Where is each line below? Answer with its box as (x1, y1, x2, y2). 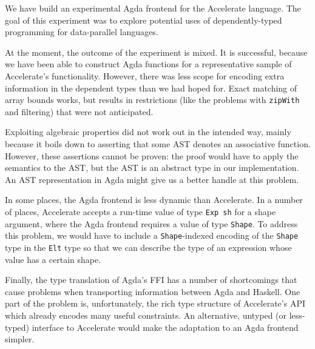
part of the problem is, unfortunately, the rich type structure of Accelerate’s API (5, 297, 305, 310)
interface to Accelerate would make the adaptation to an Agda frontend (32, 321, 299, 333)
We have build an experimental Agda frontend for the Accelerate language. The (5, 2, 301, 14)
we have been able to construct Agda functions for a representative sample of (5, 58, 292, 70)
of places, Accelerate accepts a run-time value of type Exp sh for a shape (5, 205, 276, 218)
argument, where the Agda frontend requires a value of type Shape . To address (5, 217, 298, 230)
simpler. (5, 333, 35, 345)
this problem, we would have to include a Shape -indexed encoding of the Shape (5, 229, 299, 242)
